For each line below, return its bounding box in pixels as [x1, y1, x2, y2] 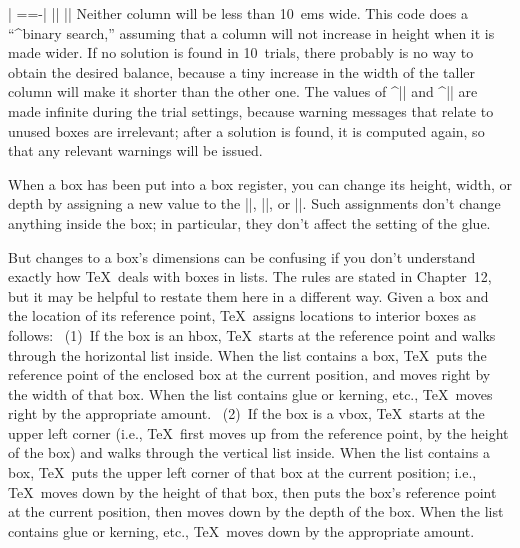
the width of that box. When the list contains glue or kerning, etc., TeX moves [8, 383, 493, 404]
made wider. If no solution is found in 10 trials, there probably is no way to [8, 42, 474, 63]
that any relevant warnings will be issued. [8, 140, 263, 161]
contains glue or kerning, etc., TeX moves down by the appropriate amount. [8, 520, 475, 541]
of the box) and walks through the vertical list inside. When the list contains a [8, 442, 490, 463]
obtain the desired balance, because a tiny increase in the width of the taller [8, 61, 476, 82]
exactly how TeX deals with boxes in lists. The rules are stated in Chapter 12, [8, 266, 492, 287]
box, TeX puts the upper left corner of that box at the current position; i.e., [8, 462, 477, 483]
